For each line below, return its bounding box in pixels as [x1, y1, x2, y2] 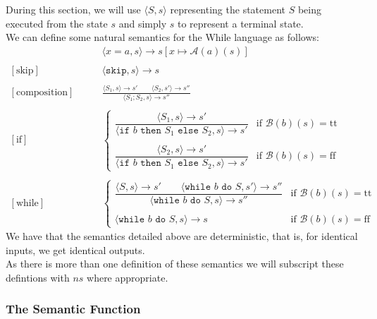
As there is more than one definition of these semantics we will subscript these [6, 256, 344, 271]
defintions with [6, 270, 70, 284]
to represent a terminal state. [177, 16, 304, 30]
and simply [118, 16, 167, 30]
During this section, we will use [6, 2, 141, 16]
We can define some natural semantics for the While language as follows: [6, 30, 319, 44]
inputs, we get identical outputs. [6, 242, 145, 257]
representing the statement [170, 2, 285, 16]
